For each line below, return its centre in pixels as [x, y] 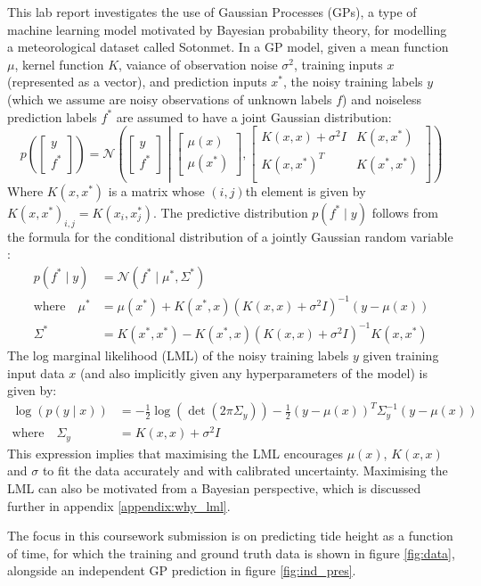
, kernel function [59, 64]
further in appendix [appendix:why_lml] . [119, 505]
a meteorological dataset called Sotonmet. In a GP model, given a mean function [228, 47]
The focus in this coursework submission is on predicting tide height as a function [230, 536]
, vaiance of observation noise [198, 64]
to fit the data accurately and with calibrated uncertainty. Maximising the [245, 470]
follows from [405, 212]
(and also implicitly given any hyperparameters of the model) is [253, 372]
